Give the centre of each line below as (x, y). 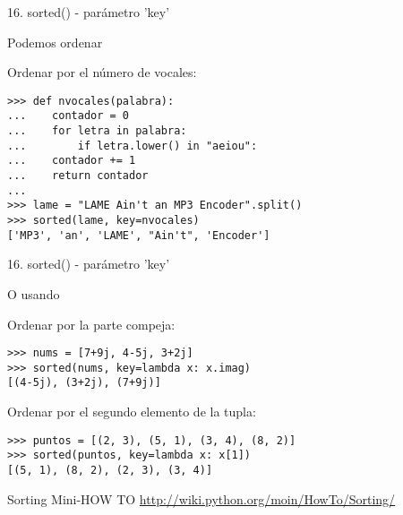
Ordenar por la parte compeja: (91, 324)
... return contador (78, 176)
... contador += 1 (72, 161)
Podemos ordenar (55, 42)
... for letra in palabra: (97, 131)
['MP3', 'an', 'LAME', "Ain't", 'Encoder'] (139, 235)
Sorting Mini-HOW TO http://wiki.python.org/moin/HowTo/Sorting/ (201, 498)
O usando (34, 293)
